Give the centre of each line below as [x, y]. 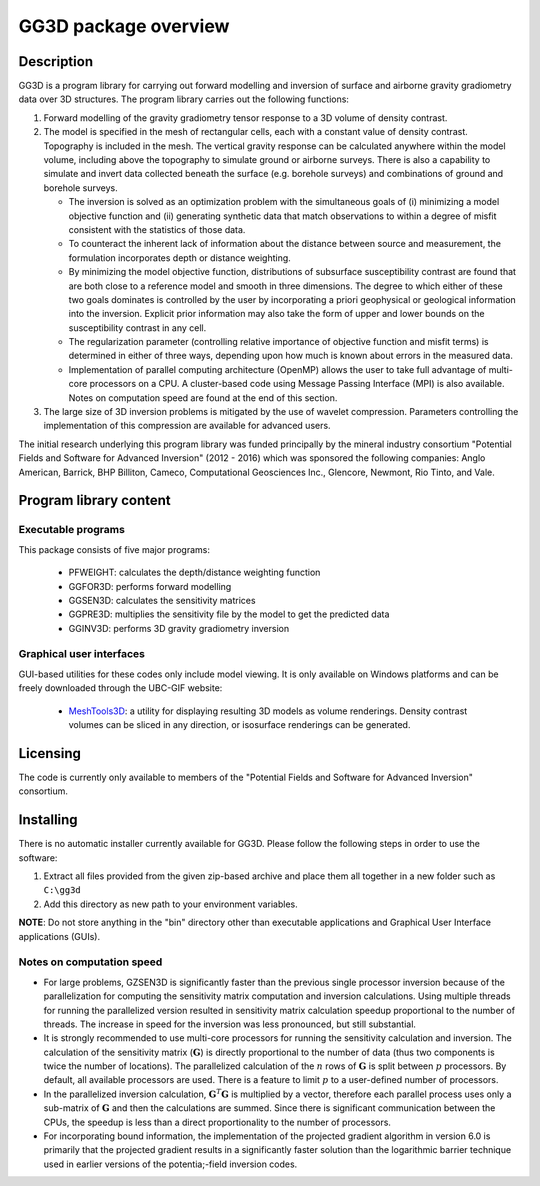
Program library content [95, 500]
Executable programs [71, 530]
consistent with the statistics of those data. [157, 229]
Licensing [50, 753]
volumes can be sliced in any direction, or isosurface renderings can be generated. [239, 725]
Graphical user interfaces [81, 654]
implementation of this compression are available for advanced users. [187, 426]
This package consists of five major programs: [114, 549]
